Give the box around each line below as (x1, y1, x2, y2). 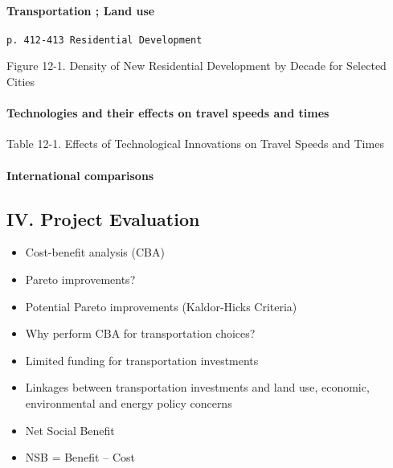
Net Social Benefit (25, 421, 115, 438)
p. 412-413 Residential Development (6, 34, 203, 46)
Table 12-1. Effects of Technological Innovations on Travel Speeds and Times (6, 135, 384, 152)
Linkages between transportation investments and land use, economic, (25, 379, 370, 396)
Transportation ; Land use (6, 2, 155, 18)
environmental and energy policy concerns (25, 394, 232, 411)
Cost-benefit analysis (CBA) (25, 244, 165, 261)
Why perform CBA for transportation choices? (25, 325, 256, 342)
